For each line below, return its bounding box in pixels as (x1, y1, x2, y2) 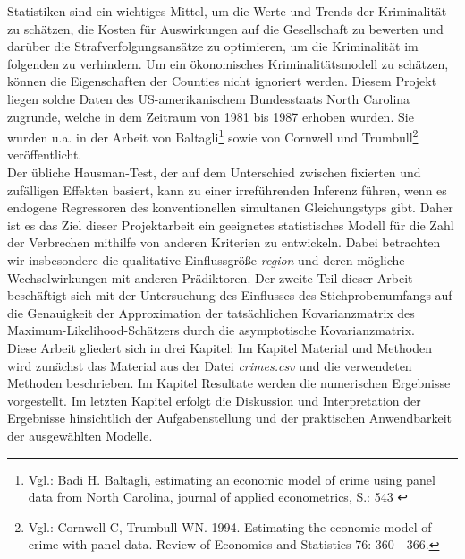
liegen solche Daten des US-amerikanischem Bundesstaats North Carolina (7, 89, 410, 107)
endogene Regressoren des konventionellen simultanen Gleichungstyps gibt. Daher (7, 198, 453, 217)
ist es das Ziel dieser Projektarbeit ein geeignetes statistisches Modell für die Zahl (7, 215, 454, 234)
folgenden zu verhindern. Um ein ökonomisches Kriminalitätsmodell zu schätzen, (7, 54, 449, 73)
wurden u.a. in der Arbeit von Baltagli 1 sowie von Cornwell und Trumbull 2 (7, 125, 418, 146)
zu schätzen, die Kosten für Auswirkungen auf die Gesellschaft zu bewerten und (7, 19, 444, 38)
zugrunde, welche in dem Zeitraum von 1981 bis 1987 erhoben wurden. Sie (7, 107, 414, 125)
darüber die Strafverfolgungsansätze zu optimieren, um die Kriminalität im (7, 37, 418, 56)
